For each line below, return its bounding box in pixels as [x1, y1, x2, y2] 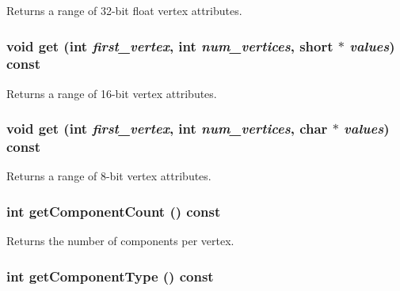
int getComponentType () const [6, 266, 214, 285]
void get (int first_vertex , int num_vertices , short [6, 36, 333, 55]
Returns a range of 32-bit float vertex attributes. [6, 2, 242, 18]
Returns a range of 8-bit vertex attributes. [6, 168, 211, 184]
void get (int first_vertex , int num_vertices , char [6, 119, 328, 138]
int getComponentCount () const [6, 201, 221, 221]
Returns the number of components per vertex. [6, 232, 234, 249]
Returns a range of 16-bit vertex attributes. [6, 85, 217, 101]
